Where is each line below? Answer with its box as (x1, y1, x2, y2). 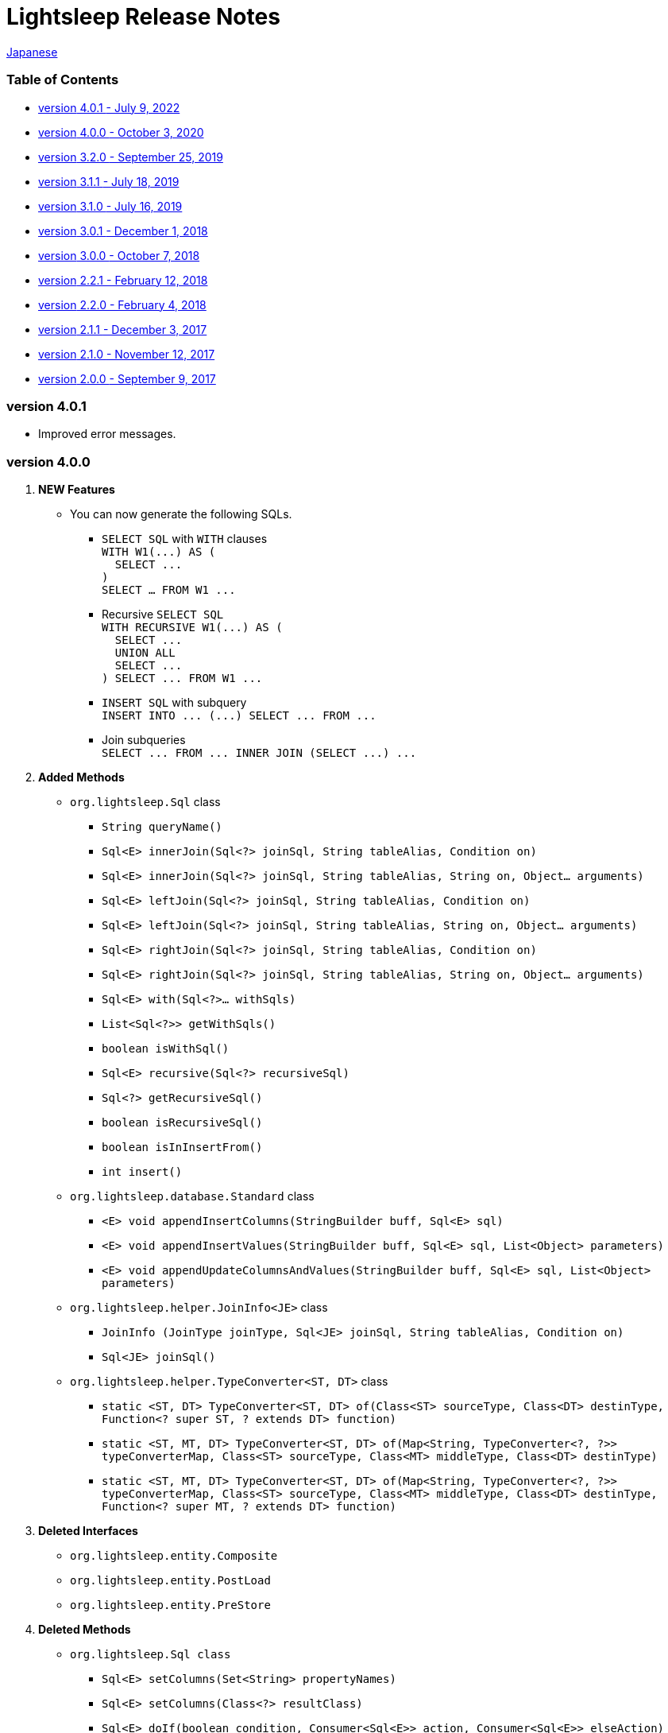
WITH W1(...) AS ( (102, 545, 216, 558)
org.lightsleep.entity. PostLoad (70, 1574, 271, 1587)
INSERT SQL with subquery (102, 696, 247, 709)
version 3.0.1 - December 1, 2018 (38, 223, 208, 238)
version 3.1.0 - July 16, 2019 (38, 199, 183, 213)
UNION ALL (114, 646, 176, 659)
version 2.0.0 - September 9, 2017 (38, 371, 216, 386)
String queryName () (102, 820, 222, 833)
